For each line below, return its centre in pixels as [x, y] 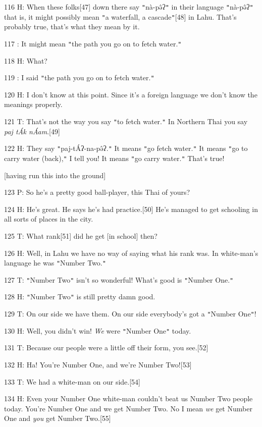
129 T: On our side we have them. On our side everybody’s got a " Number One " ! [130, 314]
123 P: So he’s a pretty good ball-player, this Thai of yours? [97, 192]
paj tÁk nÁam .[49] [32, 131]
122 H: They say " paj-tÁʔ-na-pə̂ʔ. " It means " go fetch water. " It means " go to [126, 148]
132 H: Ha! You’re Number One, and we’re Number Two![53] [98, 364]
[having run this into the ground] [55, 175]
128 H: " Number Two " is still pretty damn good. [80, 297]
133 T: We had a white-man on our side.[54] [72, 381]
